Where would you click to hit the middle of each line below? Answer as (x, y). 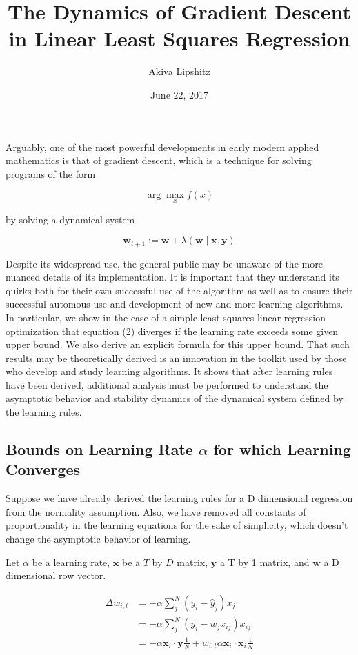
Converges (43, 469)
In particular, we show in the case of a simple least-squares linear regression (166, 317)
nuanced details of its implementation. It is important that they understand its (172, 277)
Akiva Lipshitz (179, 71)
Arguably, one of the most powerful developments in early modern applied (162, 147)
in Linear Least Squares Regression (179, 38)
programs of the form (51, 173)
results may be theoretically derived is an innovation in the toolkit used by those (176, 357)
